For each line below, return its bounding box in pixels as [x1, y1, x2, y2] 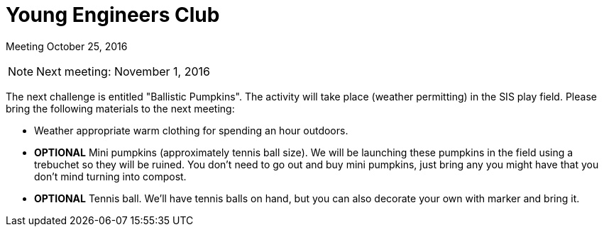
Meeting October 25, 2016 [6, 40, 128, 52]
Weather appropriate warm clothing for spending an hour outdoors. [34, 124, 348, 137]
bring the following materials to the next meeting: [6, 102, 235, 115]
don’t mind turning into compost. [34, 170, 187, 182]
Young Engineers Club [6, 3, 220, 27]
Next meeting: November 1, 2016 [36, 64, 210, 79]
